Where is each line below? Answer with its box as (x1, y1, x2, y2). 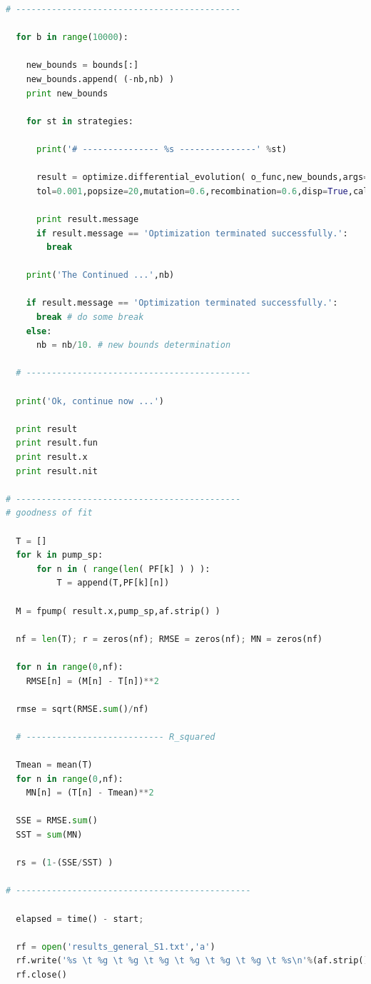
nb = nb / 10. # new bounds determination (36, 340, 231, 351)
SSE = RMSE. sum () (16, 815, 98, 826)
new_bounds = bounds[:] (26, 60, 139, 71)
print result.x (16, 452, 88, 462)
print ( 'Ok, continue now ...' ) (16, 396, 164, 406)
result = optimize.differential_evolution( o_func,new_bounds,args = (36, 172, 369, 183)
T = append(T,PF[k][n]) (56, 578, 170, 588)
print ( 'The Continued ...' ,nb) (26, 270, 175, 281)
